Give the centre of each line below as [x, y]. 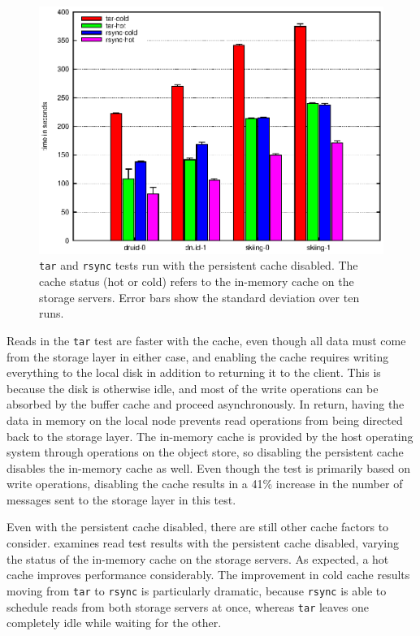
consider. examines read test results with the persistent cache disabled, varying [203, 543]
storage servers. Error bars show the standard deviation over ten [199, 297]
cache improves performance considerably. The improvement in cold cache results [208, 575]
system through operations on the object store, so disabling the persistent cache [205, 452]
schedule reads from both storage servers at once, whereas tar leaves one [188, 606]
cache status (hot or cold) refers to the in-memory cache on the [197, 281]
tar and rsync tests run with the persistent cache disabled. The [199, 265]
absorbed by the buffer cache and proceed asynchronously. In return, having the [206, 404]
